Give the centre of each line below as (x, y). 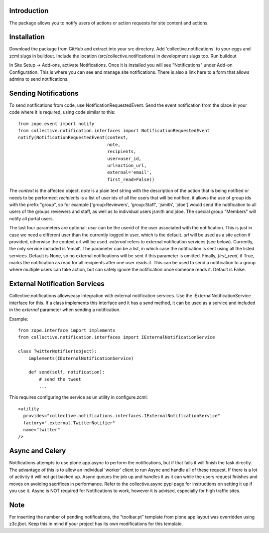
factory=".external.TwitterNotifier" (69, 423)
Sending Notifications (44, 93)
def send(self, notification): (67, 372)
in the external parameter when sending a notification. (65, 310)
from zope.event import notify (56, 124)
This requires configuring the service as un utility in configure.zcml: (78, 397)
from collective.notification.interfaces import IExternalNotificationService (117, 337)
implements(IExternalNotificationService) (81, 358)
